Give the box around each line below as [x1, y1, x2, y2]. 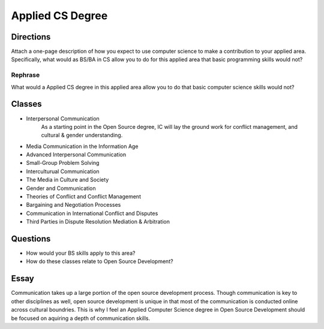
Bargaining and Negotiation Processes [26, 201, 121, 209]
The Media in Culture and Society [26, 176, 109, 183]
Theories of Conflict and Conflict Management [26, 193, 141, 200]
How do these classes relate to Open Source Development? [26, 258, 173, 265]
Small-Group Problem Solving [26, 159, 100, 167]
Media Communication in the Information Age [26, 143, 139, 150]
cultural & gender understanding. [41, 132, 123, 139]
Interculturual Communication [26, 168, 100, 175]
